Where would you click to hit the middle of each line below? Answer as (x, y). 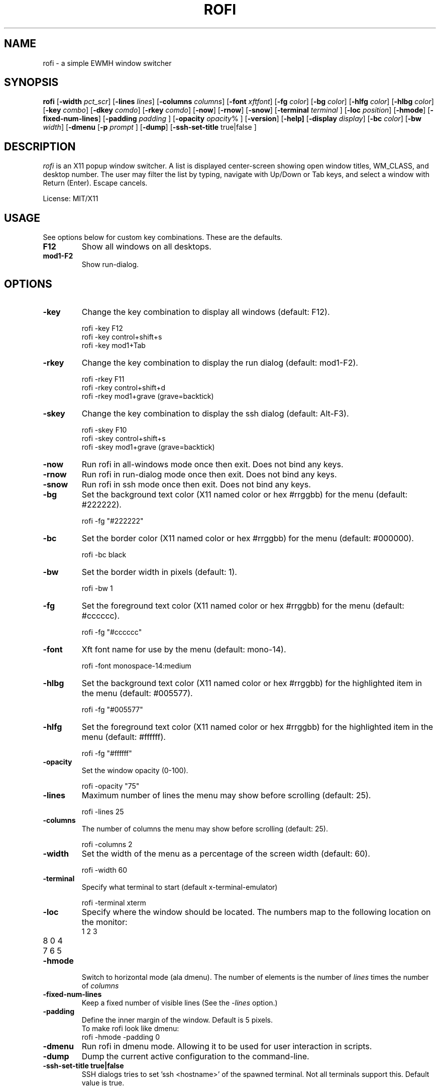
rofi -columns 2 (107, 844)
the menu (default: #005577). (137, 693)
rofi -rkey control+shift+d (123, 387)
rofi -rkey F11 (103, 379)
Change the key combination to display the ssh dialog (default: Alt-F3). (215, 413)
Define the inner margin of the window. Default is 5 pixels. (177, 1020)
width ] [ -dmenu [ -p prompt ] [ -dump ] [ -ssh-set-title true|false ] (150, 127)
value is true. (103, 1082)
